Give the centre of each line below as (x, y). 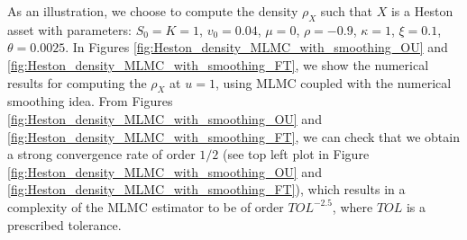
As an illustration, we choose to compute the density (153, 11)
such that (347, 11)
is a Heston (422, 11)
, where (353, 206)
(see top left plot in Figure (296, 154)
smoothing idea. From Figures (90, 101)
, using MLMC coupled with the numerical (333, 82)
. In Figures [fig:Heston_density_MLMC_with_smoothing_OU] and (256, 47)
